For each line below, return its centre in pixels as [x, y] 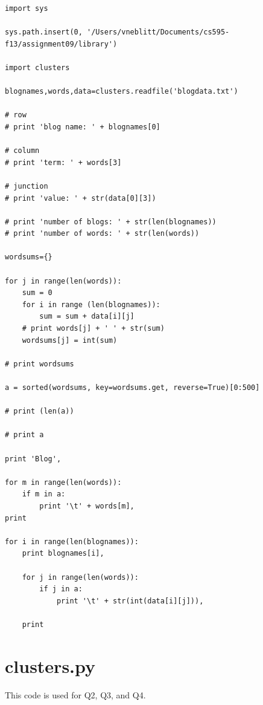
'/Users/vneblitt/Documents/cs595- [158, 32]
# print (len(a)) [40, 411]
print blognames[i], [63, 554]
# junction [27, 186]
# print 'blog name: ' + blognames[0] [83, 127]
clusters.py [50, 665]
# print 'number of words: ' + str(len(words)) [102, 234]
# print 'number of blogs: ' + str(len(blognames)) [111, 222]
